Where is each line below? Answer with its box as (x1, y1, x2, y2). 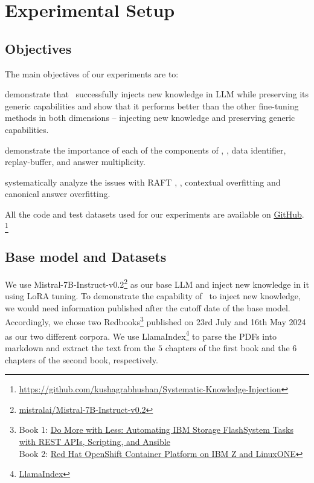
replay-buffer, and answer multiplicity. (5, 155, 146, 168)
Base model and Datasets (5, 247, 167, 266)
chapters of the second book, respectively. (5, 353, 158, 366)
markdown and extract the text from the (5, 341, 156, 354)
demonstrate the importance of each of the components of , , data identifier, (5, 143, 286, 156)
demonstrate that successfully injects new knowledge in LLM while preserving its (5, 88, 309, 100)
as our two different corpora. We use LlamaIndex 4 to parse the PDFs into (5, 328, 277, 342)
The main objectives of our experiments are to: (5, 67, 179, 80)
